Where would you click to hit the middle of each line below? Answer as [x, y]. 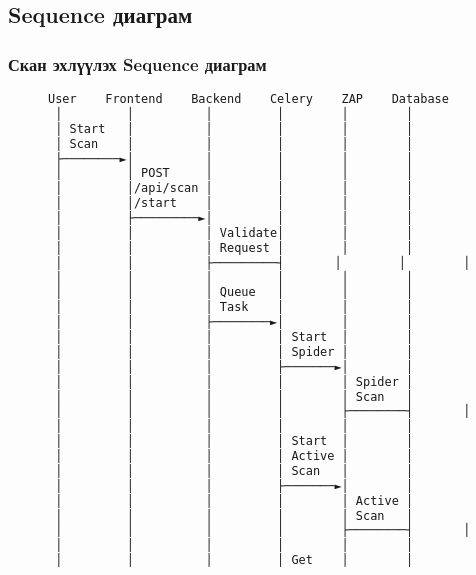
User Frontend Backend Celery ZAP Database [248, 99]
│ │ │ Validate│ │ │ [234, 232]
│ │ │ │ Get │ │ [234, 560]
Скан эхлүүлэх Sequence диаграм [137, 63]
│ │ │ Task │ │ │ [234, 307]
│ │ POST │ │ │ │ [234, 173]
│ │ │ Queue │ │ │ [234, 292]
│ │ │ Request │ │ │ [234, 247]
